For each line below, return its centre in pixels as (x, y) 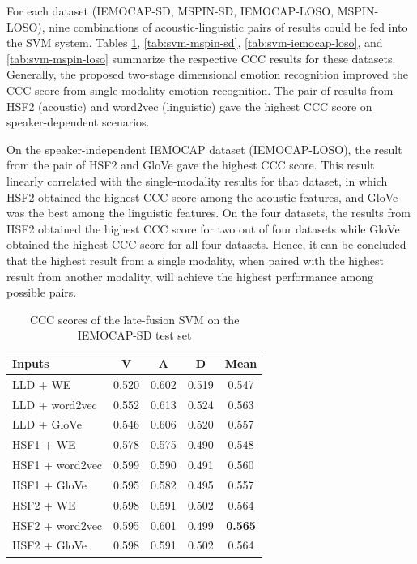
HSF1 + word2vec (57, 465)
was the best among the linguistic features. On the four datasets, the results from (208, 213)
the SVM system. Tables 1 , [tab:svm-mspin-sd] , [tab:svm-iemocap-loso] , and (195, 43)
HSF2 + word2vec (57, 525)
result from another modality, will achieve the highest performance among (190, 276)
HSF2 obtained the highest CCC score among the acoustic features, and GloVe (202, 197)
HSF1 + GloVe (50, 484)
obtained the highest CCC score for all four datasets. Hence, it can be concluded (206, 244)
